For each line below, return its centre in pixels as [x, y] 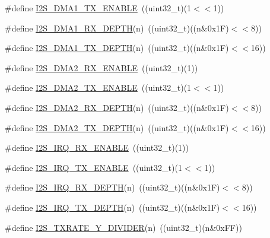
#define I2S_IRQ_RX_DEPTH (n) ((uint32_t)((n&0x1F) [112, 187]
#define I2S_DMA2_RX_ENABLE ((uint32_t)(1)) [101, 67]
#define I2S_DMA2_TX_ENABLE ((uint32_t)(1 [98, 88]
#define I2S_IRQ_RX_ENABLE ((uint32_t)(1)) [97, 147]
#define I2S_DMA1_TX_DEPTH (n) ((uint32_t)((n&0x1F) [117, 48]
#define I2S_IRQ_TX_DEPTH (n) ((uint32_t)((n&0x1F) [112, 207]
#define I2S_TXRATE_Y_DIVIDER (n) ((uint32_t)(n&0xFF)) [123, 227]
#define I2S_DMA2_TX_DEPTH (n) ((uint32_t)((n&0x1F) [117, 127]
